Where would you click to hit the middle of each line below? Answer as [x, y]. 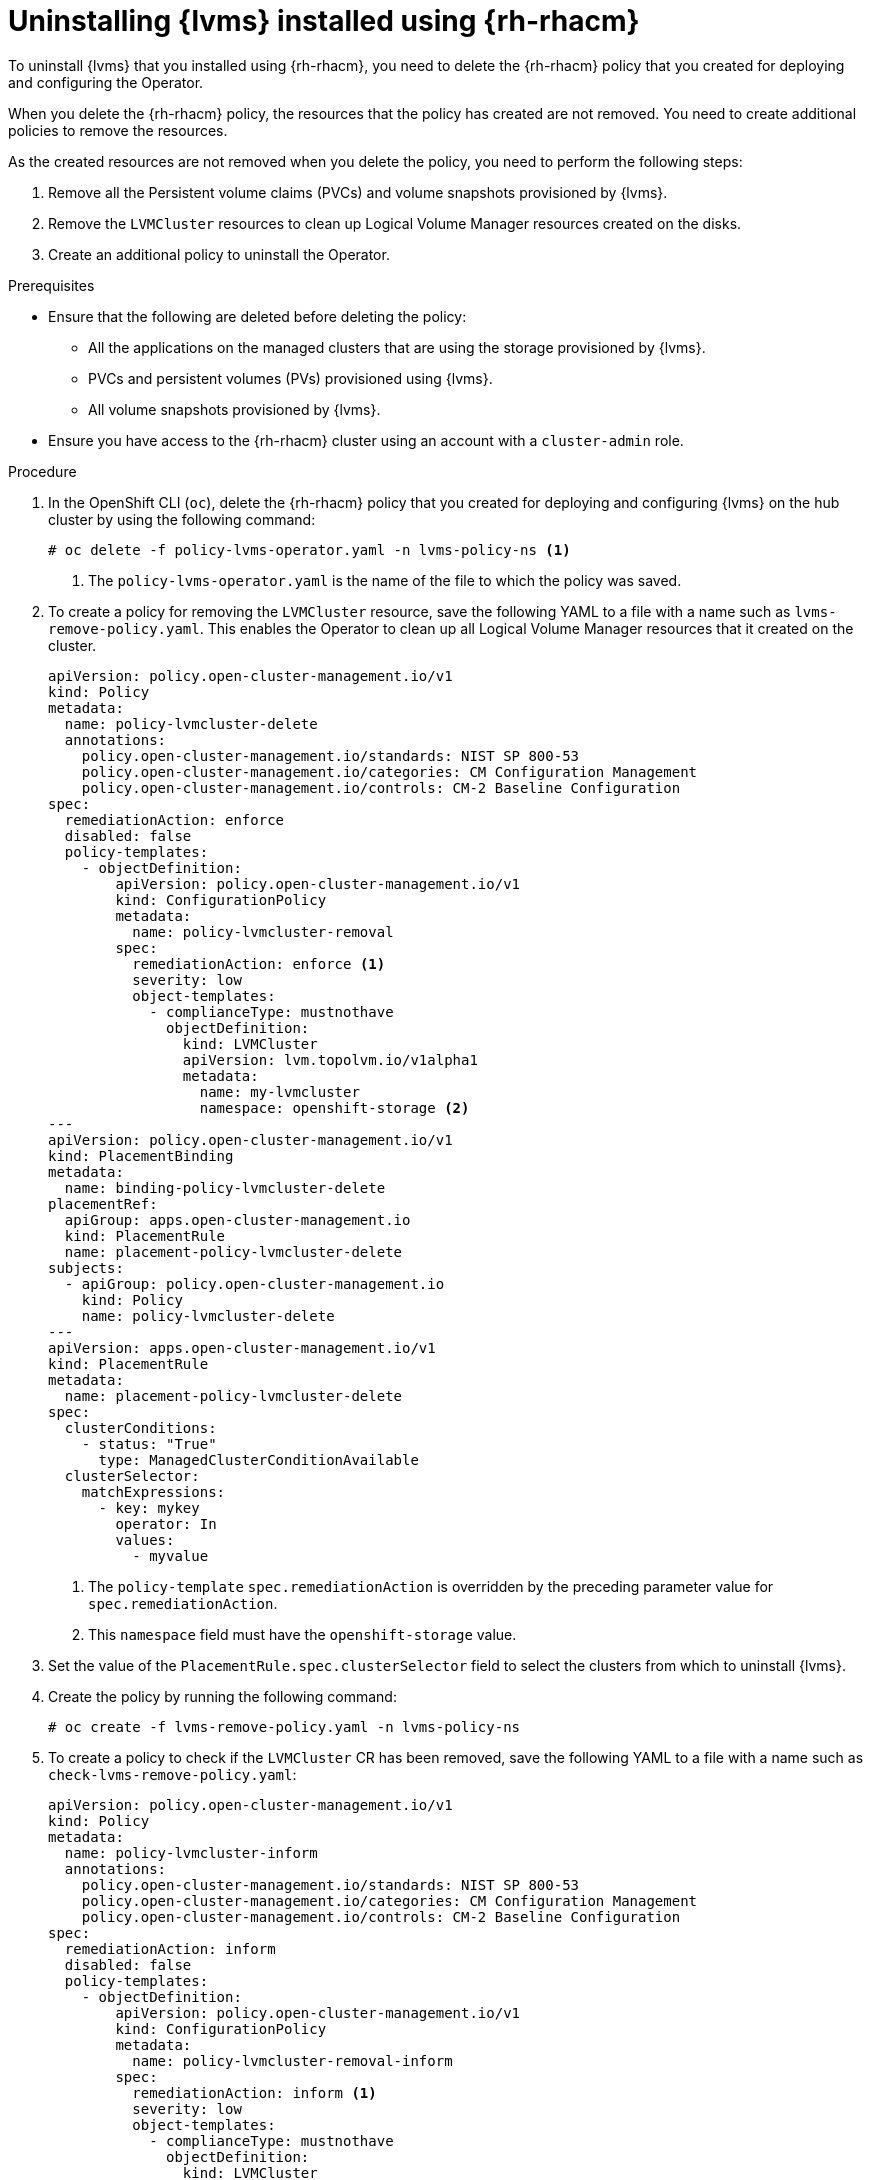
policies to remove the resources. [118, 130]
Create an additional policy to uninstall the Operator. [219, 254]
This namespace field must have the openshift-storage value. [302, 1634]
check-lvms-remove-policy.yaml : [172, 1774]
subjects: [86, 1267]
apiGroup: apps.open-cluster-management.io [237, 1219]
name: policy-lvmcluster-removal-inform [292, 2060]
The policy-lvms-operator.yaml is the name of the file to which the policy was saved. [385, 580]
